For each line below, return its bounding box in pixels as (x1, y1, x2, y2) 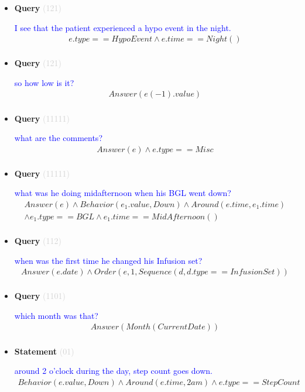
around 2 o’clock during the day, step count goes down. (14, 365, 213, 377)
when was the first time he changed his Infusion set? (14, 254, 203, 266)
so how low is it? (14, 76, 74, 88)
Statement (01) (14, 345, 74, 357)
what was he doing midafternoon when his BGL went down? (14, 187, 231, 199)
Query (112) (14, 235, 61, 247)
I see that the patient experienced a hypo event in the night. (14, 21, 231, 33)
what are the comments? (14, 132, 102, 144)
